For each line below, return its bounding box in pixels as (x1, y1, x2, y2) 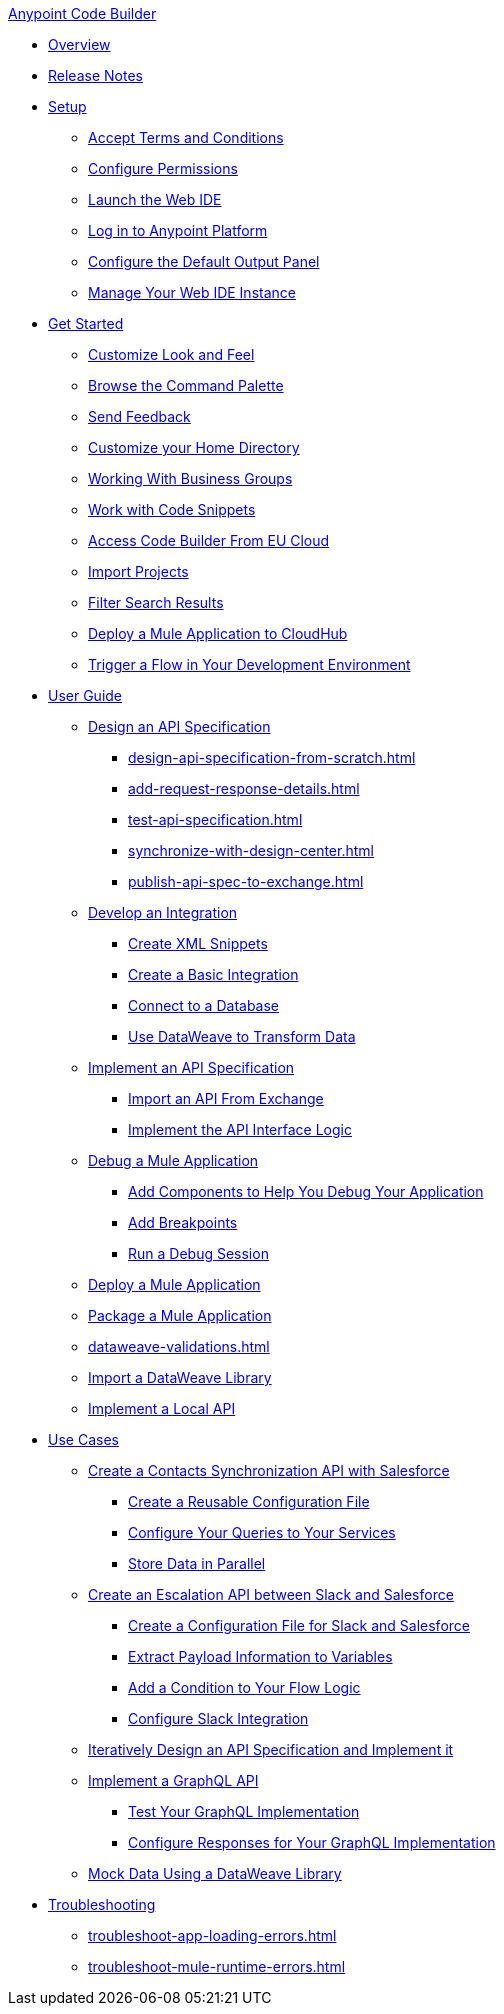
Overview (48, 36, 111, 53)
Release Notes (48, 67, 143, 84)
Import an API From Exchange (128, 1090, 324, 1107)
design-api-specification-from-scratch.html (128, 749, 416, 766)
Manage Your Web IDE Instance (88, 284, 296, 301)
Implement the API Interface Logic (128, 1121, 352, 1138)
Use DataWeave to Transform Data (128, 1028, 356, 1045)
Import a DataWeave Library (88, 1369, 272, 1386)
